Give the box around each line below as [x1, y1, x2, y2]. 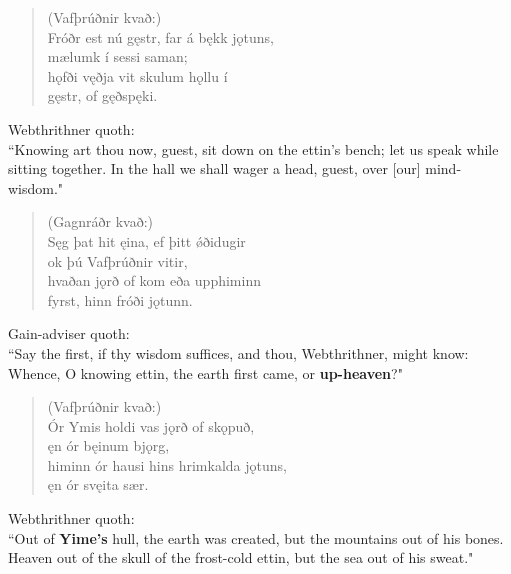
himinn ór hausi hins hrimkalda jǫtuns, [47, 454, 287, 475]
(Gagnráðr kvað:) [47, 211, 153, 232]
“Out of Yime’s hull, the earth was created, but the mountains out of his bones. [8, 527, 504, 548]
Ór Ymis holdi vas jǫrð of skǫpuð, [47, 415, 255, 436]
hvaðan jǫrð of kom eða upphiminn [47, 270, 261, 291]
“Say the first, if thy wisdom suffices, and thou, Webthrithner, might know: [8, 342, 469, 363]
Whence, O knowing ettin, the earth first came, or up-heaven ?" [8, 362, 403, 383]
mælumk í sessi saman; [47, 46, 188, 67]
